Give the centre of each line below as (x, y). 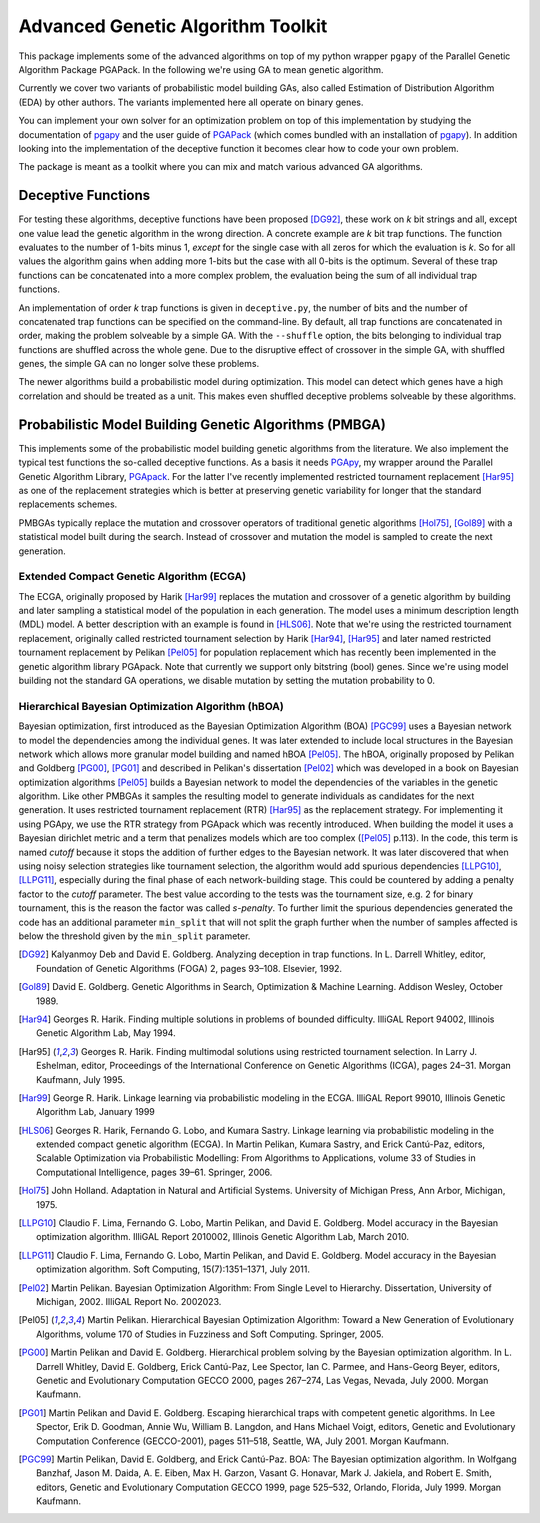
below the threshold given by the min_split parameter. (134, 936)
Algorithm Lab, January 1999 (95, 1112)
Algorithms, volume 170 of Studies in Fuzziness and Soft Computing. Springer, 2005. (210, 1334)
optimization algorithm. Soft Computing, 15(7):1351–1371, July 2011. (173, 1269)
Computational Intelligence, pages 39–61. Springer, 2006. (154, 1172)
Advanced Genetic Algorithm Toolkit (173, 26)
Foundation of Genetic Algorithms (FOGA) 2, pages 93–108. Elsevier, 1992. (189, 968)
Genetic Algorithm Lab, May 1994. (106, 1033)
